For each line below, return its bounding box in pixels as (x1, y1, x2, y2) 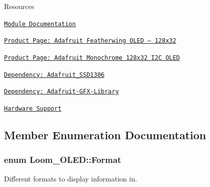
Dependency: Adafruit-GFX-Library (4, 88, 119, 96)
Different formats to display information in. (4, 173, 137, 183)
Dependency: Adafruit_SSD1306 (4, 71, 105, 78)
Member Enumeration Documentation (4, 127, 206, 142)
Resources (4, 1, 35, 11)
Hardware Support (4, 105, 62, 112)
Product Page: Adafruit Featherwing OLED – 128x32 (4, 37, 176, 45)
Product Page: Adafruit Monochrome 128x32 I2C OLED (4, 54, 180, 61)
